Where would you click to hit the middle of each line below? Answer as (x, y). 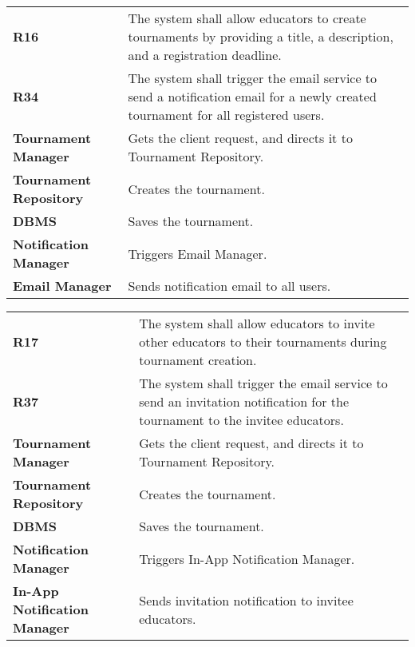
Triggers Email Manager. (198, 253)
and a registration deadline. (205, 55)
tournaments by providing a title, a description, (261, 36)
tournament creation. (198, 360)
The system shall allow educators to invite (257, 323)
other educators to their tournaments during (263, 341)
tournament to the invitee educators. (241, 420)
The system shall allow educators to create (247, 18)
